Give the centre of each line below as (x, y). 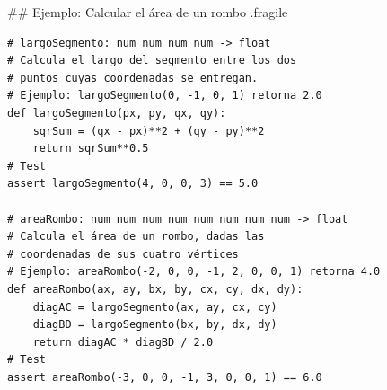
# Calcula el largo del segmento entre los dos (152, 61)
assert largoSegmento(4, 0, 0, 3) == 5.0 (133, 184)
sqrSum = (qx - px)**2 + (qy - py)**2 (149, 131)
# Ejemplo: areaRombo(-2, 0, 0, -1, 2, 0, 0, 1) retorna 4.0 (194, 272)
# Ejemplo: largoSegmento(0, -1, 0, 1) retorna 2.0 (165, 96)
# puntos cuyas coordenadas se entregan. (133, 78)
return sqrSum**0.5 (91, 149)
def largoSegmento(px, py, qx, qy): (117, 113)
